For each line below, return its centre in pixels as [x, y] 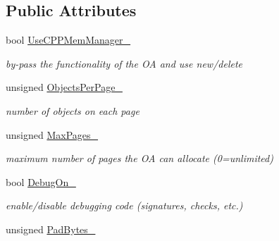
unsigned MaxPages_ [52, 134]
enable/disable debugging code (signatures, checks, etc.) [124, 205]
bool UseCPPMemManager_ [68, 40]
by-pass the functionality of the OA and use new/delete [124, 63]
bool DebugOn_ [41, 181]
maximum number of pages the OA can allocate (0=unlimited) [139, 158]
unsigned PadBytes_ [51, 229]
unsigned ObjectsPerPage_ [64, 87]
